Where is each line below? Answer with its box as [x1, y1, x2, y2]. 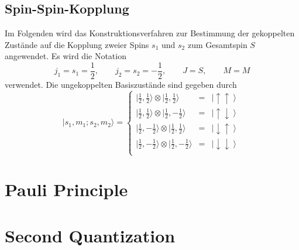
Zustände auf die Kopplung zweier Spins [5, 38, 149, 50]
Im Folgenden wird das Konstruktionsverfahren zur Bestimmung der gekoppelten [5, 27, 295, 39]
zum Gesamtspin [187, 38, 248, 50]
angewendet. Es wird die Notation [5, 50, 126, 62]
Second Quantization [5, 223, 176, 247]
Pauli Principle [5, 177, 128, 201]
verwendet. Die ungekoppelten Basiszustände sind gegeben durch [5, 78, 237, 91]
